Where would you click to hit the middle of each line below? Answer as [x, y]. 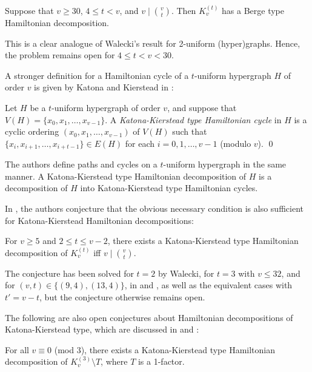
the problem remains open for [60, 55]
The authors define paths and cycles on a [81, 164]
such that [190, 131]
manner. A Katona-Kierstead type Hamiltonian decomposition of [126, 176]
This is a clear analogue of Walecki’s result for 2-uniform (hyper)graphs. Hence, [153, 43]
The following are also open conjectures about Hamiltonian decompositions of [149, 317]
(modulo [236, 143]
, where [114, 361]
